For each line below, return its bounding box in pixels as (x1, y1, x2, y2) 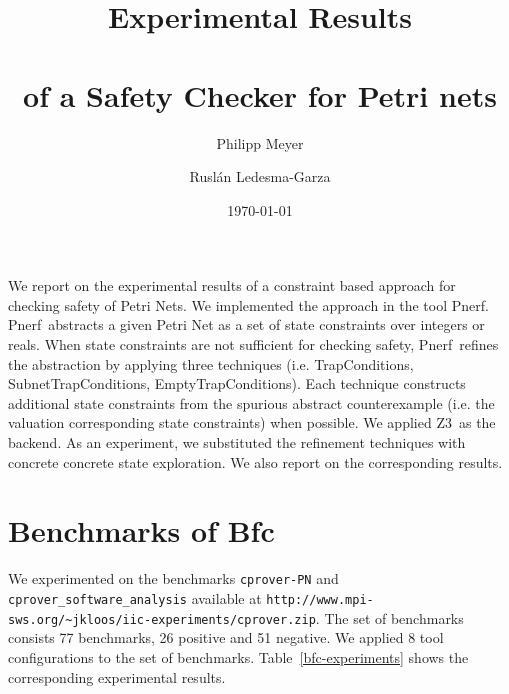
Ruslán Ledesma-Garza (189, 166, 331, 187)
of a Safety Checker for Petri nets (23, 74, 497, 115)
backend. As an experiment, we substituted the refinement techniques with (8, 432, 466, 453)
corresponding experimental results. (8, 666, 226, 687)
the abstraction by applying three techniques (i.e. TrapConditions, (8, 353, 414, 374)
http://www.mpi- (266, 593, 374, 607)
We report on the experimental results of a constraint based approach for (8, 275, 456, 296)
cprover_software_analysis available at (8, 588, 262, 608)
